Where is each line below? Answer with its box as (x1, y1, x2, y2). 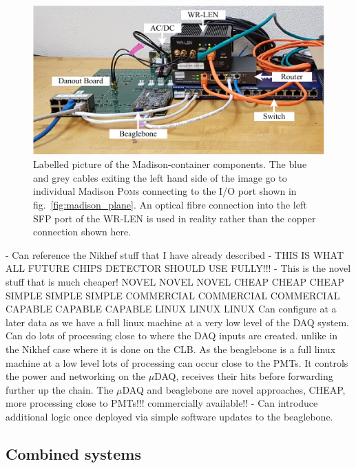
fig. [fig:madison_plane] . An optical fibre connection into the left (33, 198, 307, 212)
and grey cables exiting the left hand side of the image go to (33, 170, 287, 184)
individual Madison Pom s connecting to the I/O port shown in (33, 184, 297, 198)
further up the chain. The (6, 382, 114, 396)
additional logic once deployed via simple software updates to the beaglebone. (6, 409, 333, 423)
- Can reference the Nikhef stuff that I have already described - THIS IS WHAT (6, 247, 344, 262)
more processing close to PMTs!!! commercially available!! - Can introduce (6, 396, 318, 410)
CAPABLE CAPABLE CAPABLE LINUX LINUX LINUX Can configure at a (6, 301, 337, 316)
